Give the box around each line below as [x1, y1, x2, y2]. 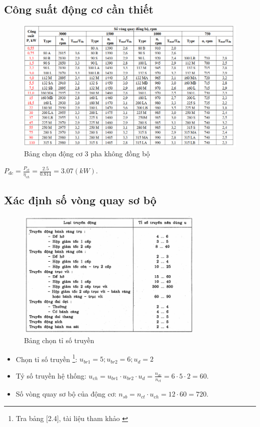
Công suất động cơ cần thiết [4, 1, 153, 17]
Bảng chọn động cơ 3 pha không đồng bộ [24, 148, 150, 159]
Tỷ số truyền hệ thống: [15, 370, 86, 381]
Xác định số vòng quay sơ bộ [4, 192, 156, 208]
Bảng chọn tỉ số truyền [24, 335, 94, 345]
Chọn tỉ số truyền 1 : [15, 352, 77, 364]
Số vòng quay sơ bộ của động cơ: [15, 389, 116, 399]
